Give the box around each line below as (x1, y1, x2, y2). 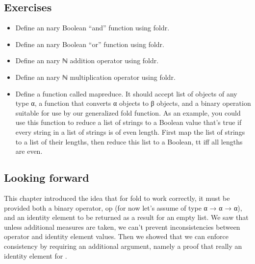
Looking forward (4, 170, 89, 185)
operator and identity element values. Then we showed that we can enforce (4, 231, 229, 241)
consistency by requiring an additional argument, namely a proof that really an (4, 240, 242, 251)
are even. (15, 146, 43, 156)
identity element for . (4, 250, 67, 261)
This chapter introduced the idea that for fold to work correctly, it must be (4, 192, 230, 203)
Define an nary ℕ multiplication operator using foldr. (15, 72, 176, 82)
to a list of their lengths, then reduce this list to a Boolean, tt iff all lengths (15, 136, 243, 146)
